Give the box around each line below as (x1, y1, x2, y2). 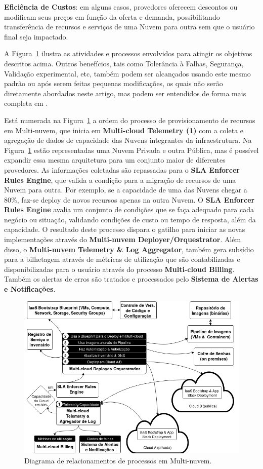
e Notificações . (4, 284, 56, 294)
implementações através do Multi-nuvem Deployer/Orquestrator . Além (4, 234, 241, 245)
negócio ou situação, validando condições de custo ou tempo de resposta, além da (4, 214, 256, 224)
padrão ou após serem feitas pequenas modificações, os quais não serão (4, 78, 223, 89)
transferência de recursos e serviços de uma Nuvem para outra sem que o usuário (4, 21, 255, 32)
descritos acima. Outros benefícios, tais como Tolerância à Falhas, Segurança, (4, 58, 244, 68)
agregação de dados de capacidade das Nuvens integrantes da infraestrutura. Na (4, 135, 252, 145)
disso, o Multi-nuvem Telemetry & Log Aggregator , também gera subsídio (4, 244, 254, 254)
